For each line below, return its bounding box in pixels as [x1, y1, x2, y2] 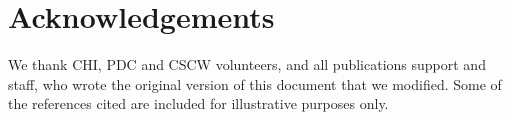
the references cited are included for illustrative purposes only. [8, 93, 389, 114]
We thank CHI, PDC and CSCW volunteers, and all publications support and [8, 54, 486, 75]
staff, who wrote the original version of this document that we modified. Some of [8, 73, 502, 94]
